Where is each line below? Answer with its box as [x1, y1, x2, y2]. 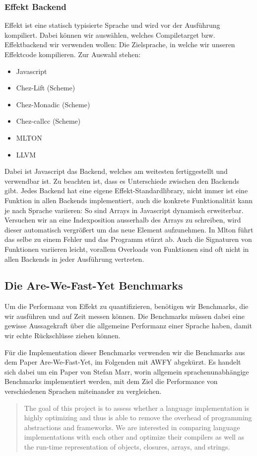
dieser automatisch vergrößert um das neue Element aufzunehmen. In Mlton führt [4, 224, 254, 234]
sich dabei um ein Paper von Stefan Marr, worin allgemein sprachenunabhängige [4, 366, 249, 377]
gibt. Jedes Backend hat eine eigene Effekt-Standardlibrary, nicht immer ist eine [4, 185, 248, 196]
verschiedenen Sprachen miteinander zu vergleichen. [4, 386, 162, 396]
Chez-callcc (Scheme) [16, 116, 81, 126]
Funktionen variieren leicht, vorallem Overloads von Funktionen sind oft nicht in [4, 243, 249, 254]
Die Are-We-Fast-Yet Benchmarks [4, 278, 183, 293]
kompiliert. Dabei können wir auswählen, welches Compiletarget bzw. [4, 29, 215, 40]
